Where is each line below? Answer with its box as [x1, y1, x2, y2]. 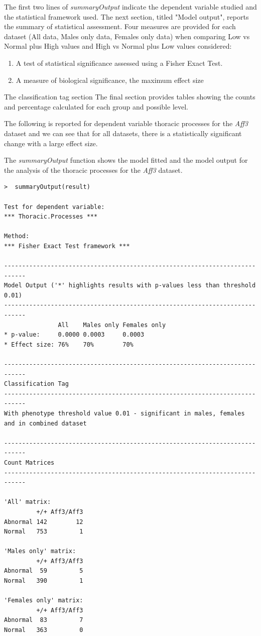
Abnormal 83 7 [4, 616, 83, 624]
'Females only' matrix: [4, 597, 83, 604]
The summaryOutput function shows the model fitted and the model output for [4, 155, 248, 165]
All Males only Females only [58, 321, 166, 329]
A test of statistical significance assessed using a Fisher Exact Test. [16, 57, 223, 68]
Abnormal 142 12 [4, 518, 83, 525]
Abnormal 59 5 [4, 567, 83, 575]
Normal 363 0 [4, 626, 83, 634]
